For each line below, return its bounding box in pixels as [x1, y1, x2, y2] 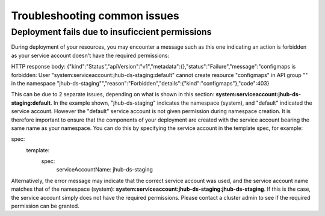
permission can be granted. [11, 202, 79, 210]
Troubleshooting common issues [11, 9, 180, 22]
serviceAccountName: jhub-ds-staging [56, 166, 153, 173]
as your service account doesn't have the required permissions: [11, 52, 170, 59]
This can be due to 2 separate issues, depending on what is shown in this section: [11, 91, 215, 98]
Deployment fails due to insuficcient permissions [11, 26, 212, 37]
